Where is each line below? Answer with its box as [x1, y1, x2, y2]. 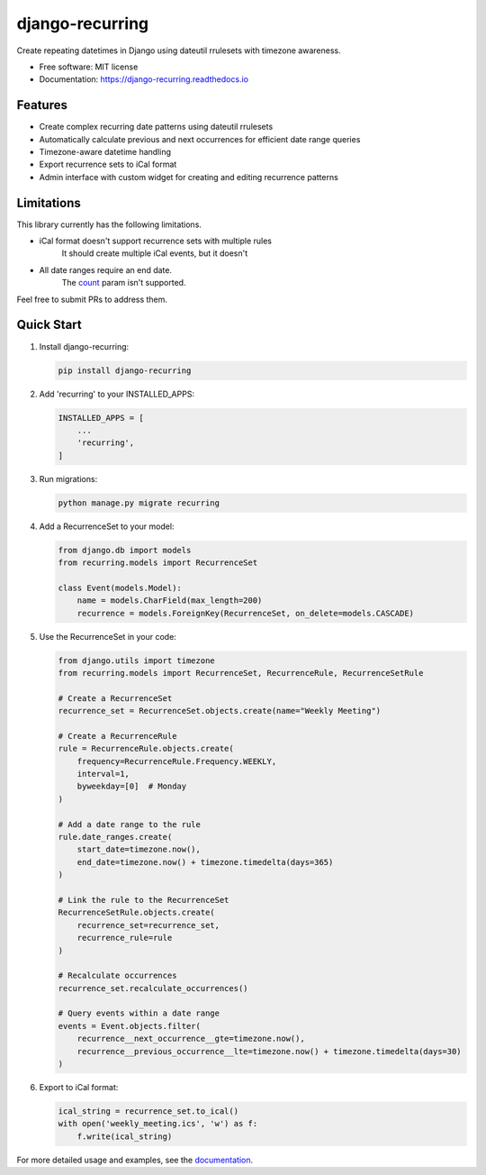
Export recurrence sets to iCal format [39, 159, 177, 170]
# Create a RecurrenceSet [58, 693, 173, 703]
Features [16, 97, 67, 113]
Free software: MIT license [39, 61, 139, 72]
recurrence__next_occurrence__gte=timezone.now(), [76, 1034, 305, 1044]
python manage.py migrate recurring [58, 497, 220, 508]
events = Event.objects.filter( [58, 1021, 202, 1031]
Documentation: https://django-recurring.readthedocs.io [39, 74, 249, 85]
